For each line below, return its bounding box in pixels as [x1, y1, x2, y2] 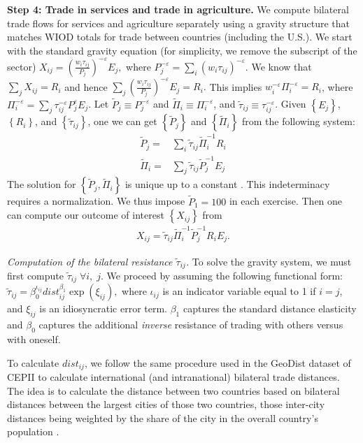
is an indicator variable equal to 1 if [162, 284, 316, 298]
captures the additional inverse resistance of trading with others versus [38, 317, 343, 332]
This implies [209, 79, 262, 94]
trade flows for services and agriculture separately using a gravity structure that [7, 15, 350, 30]
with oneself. [7, 332, 61, 346]
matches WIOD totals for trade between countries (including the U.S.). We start [7, 29, 353, 44]
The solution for [7, 177, 76, 191]
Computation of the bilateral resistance [7, 254, 173, 268]
